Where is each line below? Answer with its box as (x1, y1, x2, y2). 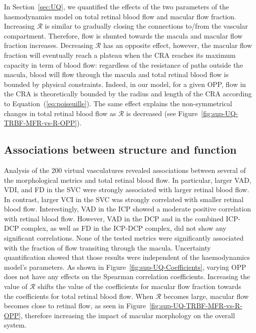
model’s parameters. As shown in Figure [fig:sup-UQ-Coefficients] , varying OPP (4, 261, 247, 272)
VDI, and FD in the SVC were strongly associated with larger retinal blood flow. (4, 184, 250, 195)
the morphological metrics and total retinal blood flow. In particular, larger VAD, (4, 174, 252, 185)
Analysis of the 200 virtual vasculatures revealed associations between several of (4, 165, 246, 175)
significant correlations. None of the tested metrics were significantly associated (4, 233, 244, 243)
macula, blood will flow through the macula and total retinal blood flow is (4, 69, 229, 80)
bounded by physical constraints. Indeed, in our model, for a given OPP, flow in (4, 79, 246, 89)
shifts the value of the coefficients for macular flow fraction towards (38, 281, 242, 291)
